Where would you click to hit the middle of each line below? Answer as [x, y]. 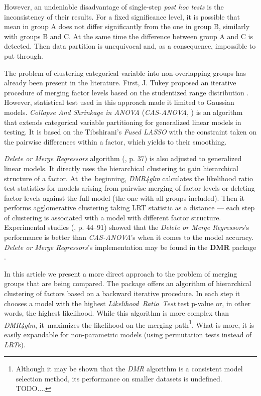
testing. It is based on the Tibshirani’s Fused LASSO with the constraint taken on [130, 132]
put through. [24, 55]
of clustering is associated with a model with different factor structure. [113, 217]
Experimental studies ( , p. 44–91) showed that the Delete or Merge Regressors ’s [127, 227]
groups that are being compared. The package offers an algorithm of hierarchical [128, 283]
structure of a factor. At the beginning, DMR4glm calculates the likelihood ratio [128, 178]
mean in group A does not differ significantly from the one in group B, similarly [127, 26]
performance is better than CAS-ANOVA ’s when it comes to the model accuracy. [129, 237]
